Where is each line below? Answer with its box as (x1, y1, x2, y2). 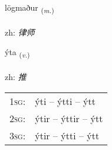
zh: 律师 (5, 25, 35, 38)
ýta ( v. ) (5, 46, 30, 60)
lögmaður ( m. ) (5, 1, 54, 15)
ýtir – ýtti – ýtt (35, 128, 100, 142)
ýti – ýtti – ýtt (35, 94, 95, 108)
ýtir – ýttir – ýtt (35, 111, 103, 125)
